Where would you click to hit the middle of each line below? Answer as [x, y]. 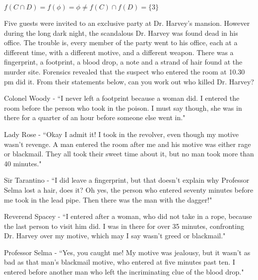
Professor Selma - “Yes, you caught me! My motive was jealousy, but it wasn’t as [127, 252]
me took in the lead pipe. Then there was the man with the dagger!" [108, 199]
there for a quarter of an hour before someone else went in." [95, 117]
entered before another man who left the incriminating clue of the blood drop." [124, 272]
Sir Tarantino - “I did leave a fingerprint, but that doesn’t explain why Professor [127, 180]
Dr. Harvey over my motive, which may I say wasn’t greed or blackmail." [115, 236]
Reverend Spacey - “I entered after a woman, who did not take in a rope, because [128, 216]
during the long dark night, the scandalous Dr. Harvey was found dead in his [121, 33]
